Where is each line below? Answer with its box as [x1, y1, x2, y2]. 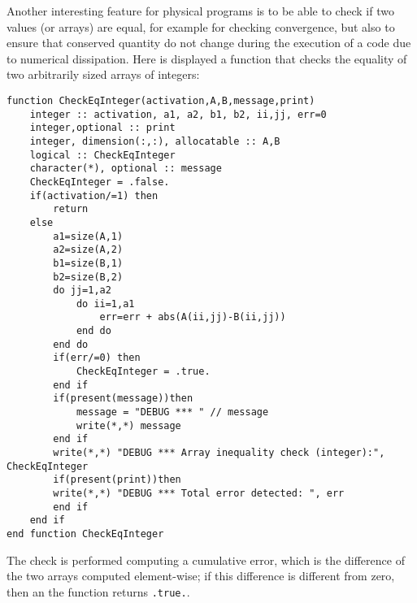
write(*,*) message [76, 419, 181, 432]
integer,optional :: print [29, 122, 176, 134]
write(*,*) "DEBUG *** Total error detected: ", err [53, 488, 345, 499]
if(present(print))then [53, 474, 181, 486]
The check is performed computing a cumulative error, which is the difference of [7, 551, 405, 568]
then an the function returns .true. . [7, 583, 190, 600]
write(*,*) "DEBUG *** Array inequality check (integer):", [53, 447, 385, 459]
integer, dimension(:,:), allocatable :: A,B [29, 135, 280, 147]
